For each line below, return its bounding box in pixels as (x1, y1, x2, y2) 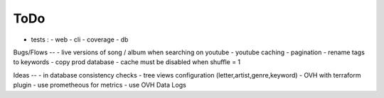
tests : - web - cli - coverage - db (31, 35, 129, 44)
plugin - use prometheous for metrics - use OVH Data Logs (13, 81, 186, 90)
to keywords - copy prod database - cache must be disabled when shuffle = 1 (13, 58, 241, 66)
